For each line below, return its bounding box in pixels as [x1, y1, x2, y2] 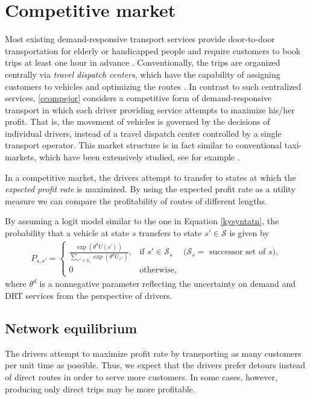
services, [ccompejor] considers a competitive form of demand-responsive [5, 92, 272, 104]
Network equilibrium [5, 319, 138, 338]
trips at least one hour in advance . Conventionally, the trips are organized [5, 56, 280, 69]
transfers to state [139, 227, 202, 239]
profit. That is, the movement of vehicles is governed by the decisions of [5, 115, 270, 128]
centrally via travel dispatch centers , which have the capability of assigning [5, 68, 280, 80]
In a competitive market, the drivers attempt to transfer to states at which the [5, 171, 296, 183]
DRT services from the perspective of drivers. [5, 289, 172, 302]
